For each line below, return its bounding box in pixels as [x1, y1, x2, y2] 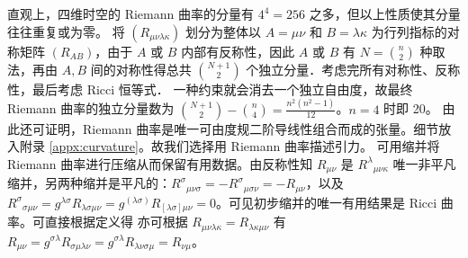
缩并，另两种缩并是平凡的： [7, 173, 171, 192]
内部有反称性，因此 [181, 41, 295, 60]
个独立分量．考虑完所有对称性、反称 [246, 59, 461, 78]
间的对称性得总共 [90, 59, 192, 78]
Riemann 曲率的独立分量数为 [7, 99, 175, 118]
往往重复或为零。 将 [7, 22, 125, 40]
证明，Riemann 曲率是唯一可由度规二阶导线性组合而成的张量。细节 [44, 119, 439, 138]
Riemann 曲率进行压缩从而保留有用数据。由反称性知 [7, 154, 313, 173]
